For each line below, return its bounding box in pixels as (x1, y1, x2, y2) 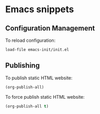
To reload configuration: (5, 37, 56, 43)
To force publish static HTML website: (5, 94, 85, 100)
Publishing (5, 61, 40, 70)
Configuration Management (5, 24, 95, 33)
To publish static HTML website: (5, 75, 73, 81)
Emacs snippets (5, 4, 75, 15)
